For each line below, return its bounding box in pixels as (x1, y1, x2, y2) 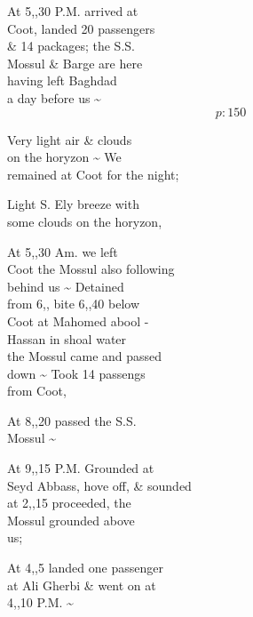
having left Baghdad (7, 71, 117, 90)
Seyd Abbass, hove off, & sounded (7, 476, 192, 494)
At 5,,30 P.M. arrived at (7, 2, 138, 20)
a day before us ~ (7, 88, 101, 107)
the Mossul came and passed (7, 347, 162, 365)
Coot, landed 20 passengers (7, 19, 155, 37)
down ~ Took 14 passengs (7, 364, 146, 382)
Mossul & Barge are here (7, 53, 143, 72)
